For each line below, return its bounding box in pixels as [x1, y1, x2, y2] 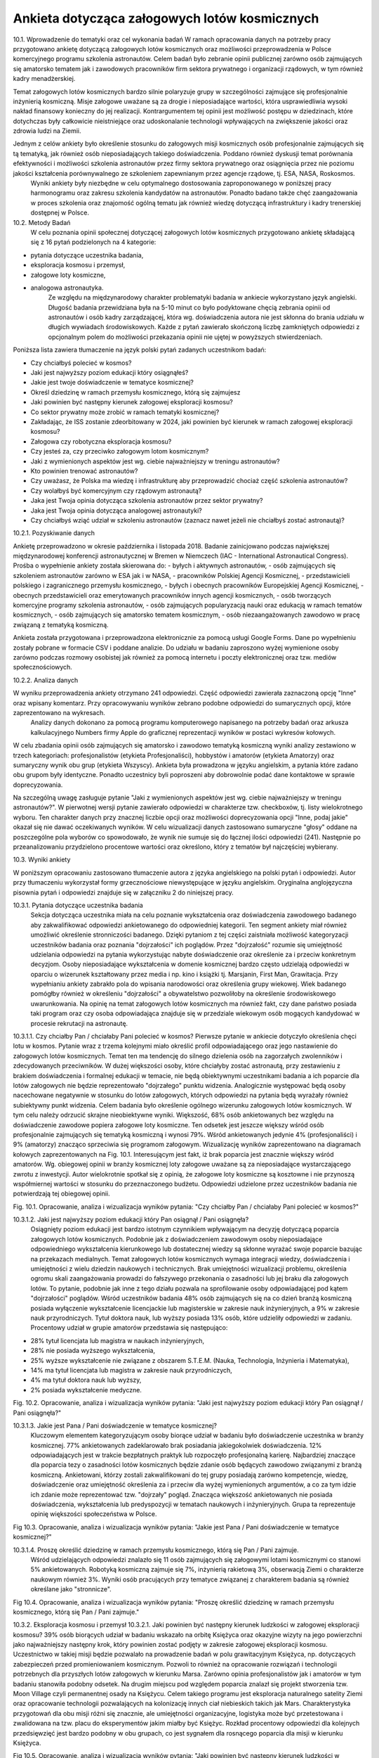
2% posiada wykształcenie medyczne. [30, 1385, 142, 1394]
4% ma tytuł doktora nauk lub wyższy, [30, 1375, 142, 1385]
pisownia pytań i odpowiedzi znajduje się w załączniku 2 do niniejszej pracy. [13, 888, 234, 897]
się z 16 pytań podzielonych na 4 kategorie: [30, 238, 157, 246]
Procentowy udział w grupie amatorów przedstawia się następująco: [30, 1323, 228, 1332]
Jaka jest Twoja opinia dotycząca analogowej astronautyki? [30, 506, 203, 515]
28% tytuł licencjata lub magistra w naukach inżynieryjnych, [30, 1336, 205, 1345]
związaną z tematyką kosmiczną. [13, 620, 109, 629]
